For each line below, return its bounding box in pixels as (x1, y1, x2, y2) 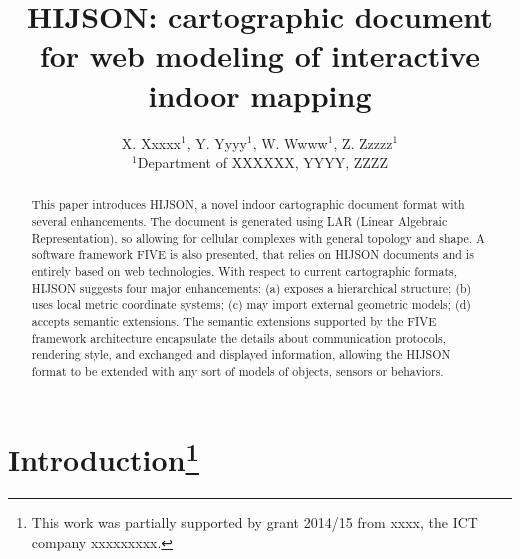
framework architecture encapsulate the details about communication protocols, (31, 329, 447, 346)
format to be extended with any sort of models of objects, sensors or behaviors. (31, 363, 444, 380)
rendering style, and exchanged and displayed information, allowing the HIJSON (31, 346, 451, 363)
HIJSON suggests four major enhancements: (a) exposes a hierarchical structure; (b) (31, 279, 472, 296)
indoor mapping (148, 74, 372, 115)
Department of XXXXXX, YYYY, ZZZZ (137, 152, 388, 173)
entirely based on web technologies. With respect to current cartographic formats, (31, 263, 458, 280)
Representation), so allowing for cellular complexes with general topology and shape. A (31, 229, 485, 246)
